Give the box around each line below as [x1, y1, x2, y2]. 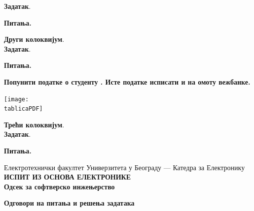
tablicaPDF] [4, 105, 43, 113]
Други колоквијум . [4, 34, 65, 44]
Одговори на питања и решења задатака [4, 198, 135, 208]
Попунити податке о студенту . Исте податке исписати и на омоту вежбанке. [4, 76, 251, 87]
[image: [4, 95, 29, 103]
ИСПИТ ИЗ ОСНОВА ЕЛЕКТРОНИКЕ [4, 172, 131, 182]
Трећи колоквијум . [4, 119, 65, 129]
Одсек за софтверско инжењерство [4, 181, 115, 191]
